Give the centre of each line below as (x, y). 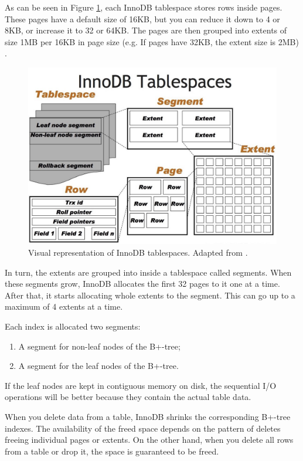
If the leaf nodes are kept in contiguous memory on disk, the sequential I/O (141, 385)
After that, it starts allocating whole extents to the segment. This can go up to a (150, 295)
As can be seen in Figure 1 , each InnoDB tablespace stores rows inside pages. (144, 7)
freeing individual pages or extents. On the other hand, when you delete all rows (149, 440)
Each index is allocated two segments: (73, 326)
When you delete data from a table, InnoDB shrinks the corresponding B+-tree (148, 416)
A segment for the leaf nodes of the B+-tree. (98, 366)
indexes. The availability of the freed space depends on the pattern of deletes (143, 428)
